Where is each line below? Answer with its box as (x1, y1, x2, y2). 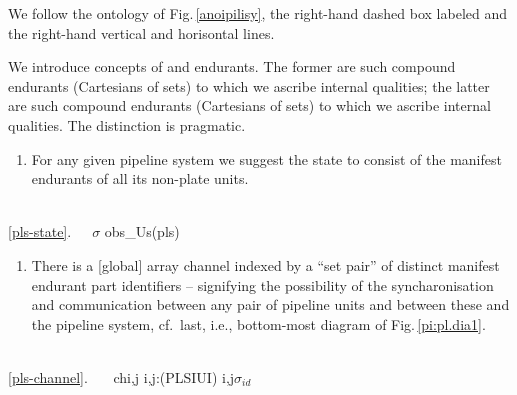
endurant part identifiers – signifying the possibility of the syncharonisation (31, 274, 494, 295)
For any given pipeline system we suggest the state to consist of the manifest (31, 148, 502, 169)
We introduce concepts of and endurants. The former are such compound (8, 56, 456, 77)
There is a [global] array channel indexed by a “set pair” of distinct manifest (31, 254, 500, 275)
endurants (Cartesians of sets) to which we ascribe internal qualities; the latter (8, 75, 490, 96)
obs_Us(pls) (104, 221, 180, 242)
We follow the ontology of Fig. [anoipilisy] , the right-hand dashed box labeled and (8, 3, 508, 23)
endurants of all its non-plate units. (31, 168, 249, 189)
